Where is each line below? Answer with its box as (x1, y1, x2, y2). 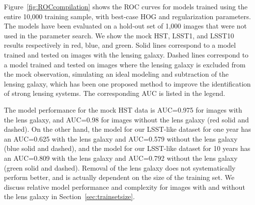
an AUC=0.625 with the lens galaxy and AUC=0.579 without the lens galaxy (4, 133, 238, 144)
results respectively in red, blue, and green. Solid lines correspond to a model (4, 40, 236, 50)
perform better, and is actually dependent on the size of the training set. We (4, 172, 235, 182)
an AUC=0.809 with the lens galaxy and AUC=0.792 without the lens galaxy (4, 152, 238, 163)
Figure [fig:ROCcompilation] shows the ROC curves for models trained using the (4, 1, 248, 11)
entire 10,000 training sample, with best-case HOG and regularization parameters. (4, 11, 251, 21)
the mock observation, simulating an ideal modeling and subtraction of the (4, 69, 229, 79)
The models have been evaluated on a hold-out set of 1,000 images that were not (4, 21, 247, 31)
